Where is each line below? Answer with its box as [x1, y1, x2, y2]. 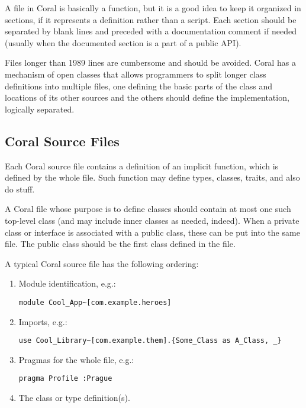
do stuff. [5, 182, 35, 195]
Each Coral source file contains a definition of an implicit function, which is [5, 159, 279, 172]
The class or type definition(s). [18, 391, 130, 404]
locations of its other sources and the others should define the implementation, [5, 91, 289, 104]
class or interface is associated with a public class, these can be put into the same [5, 226, 300, 238]
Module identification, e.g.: [18, 277, 116, 290]
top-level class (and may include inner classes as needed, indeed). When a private [5, 214, 299, 226]
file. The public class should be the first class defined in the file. [5, 237, 236, 250]
